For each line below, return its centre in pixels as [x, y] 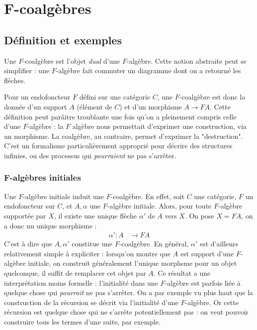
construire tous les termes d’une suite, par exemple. [83, 321]
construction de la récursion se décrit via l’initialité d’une [91, 302]
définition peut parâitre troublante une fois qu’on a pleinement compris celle [120, 116]
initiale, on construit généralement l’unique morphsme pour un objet [132, 263]
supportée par [25, 215]
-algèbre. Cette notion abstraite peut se [186, 60]
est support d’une [207, 253]
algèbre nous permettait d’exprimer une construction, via [159, 126]
